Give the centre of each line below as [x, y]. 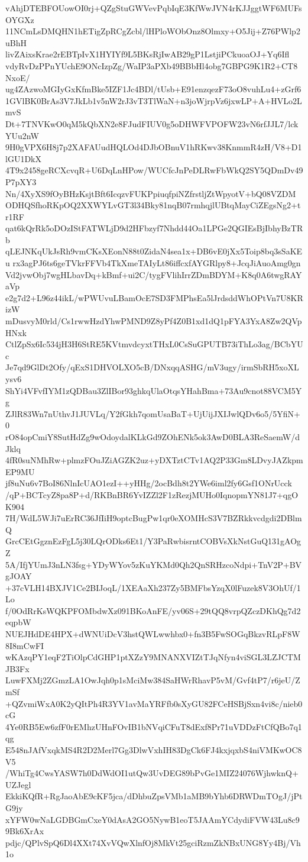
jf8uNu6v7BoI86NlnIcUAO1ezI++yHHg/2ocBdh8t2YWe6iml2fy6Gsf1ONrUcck [149, 483]
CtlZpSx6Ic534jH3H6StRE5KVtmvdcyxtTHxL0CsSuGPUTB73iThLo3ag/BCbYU [154, 344]
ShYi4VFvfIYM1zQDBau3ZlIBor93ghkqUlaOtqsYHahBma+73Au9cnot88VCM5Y [154, 390]
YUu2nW [22, 135]
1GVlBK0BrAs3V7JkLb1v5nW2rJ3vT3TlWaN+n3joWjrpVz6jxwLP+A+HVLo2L [154, 100]
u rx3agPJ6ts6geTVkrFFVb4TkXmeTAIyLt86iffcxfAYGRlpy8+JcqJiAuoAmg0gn [153, 263]
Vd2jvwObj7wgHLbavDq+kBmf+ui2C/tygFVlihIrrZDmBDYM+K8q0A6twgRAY [154, 274]
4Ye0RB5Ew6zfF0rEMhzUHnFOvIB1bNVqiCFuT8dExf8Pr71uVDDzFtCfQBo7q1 [154, 726]
